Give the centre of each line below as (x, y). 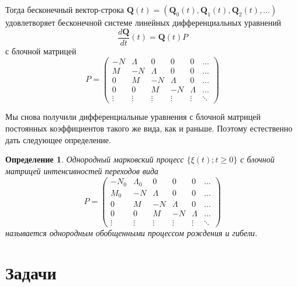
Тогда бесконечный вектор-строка (65, 9)
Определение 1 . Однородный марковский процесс (95, 159)
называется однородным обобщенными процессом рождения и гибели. (132, 232)
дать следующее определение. (58, 139)
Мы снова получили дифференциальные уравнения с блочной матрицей (133, 117)
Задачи (31, 273)
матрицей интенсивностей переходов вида (82, 170)
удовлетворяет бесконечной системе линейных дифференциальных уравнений (143, 22)
